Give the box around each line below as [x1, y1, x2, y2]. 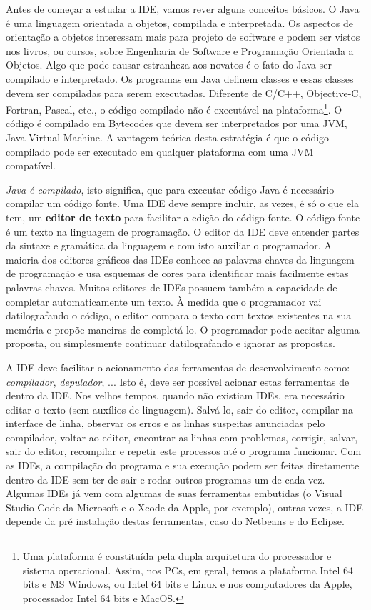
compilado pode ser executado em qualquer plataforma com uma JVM [6, 144, 314, 159]
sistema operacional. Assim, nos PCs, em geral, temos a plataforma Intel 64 [22, 562, 353, 577]
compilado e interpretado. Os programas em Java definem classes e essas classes [6, 71, 354, 86]
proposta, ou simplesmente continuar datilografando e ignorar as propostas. [6, 336, 335, 351]
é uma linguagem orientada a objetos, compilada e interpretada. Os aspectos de [6, 15, 353, 30]
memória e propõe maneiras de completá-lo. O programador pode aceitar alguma [6, 321, 360, 336]
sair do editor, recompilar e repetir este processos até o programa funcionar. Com [6, 444, 362, 459]
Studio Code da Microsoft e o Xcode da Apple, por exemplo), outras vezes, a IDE [6, 499, 363, 514]
